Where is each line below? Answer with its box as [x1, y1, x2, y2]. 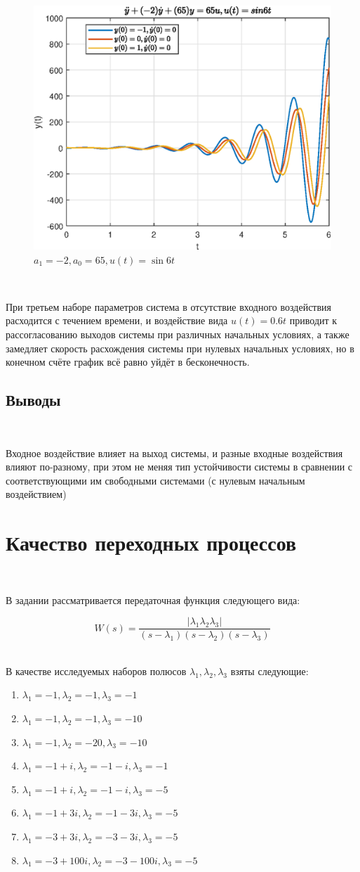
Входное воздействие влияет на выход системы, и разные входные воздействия [6, 445, 343, 460]
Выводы [6, 389, 61, 411]
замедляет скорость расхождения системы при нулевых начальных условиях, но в [6, 340, 354, 355]
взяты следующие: [230, 663, 309, 678]
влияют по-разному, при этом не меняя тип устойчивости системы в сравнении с [6, 459, 353, 474]
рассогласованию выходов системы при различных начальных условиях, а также [6, 326, 349, 341]
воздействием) [6, 487, 67, 501]
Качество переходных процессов [6, 528, 297, 557]
